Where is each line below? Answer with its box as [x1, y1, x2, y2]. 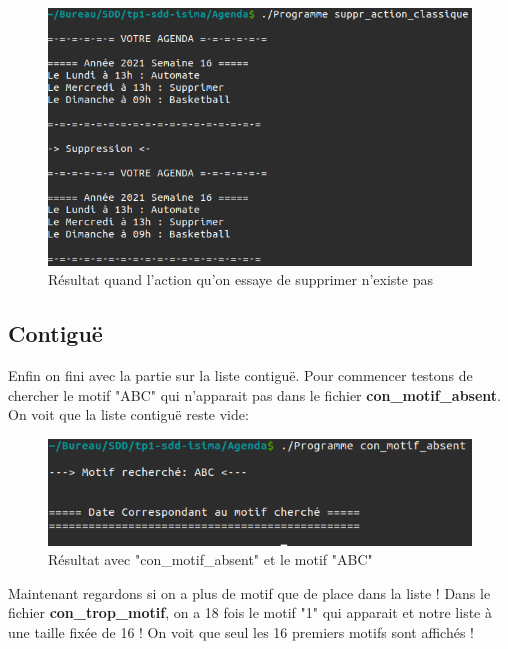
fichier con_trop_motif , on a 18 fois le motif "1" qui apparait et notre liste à [8, 602, 492, 623]
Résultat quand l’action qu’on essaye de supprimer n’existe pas [48, 269, 433, 290]
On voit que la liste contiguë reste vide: [8, 404, 249, 425]
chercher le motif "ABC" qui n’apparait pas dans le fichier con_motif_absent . [8, 384, 501, 405]
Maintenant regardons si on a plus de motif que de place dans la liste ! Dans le [8, 582, 491, 603]
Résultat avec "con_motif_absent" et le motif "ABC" [48, 549, 373, 570]
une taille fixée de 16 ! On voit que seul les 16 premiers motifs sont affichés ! [8, 622, 474, 643]
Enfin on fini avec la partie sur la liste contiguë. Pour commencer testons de [8, 365, 473, 386]
